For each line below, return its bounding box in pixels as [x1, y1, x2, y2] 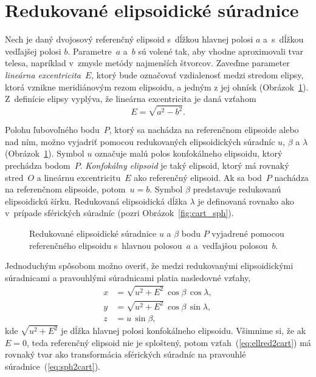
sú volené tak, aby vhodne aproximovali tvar [138, 44, 303, 57]
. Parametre [67, 44, 112, 57]
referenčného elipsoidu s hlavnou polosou [29, 239, 182, 251]
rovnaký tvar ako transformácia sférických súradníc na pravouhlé [5, 348, 246, 361]
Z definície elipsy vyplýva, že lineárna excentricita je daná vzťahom [5, 92, 256, 105]
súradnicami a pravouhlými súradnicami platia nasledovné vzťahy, [5, 271, 251, 284]
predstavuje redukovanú [193, 183, 281, 195]
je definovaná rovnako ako [197, 194, 294, 207]
